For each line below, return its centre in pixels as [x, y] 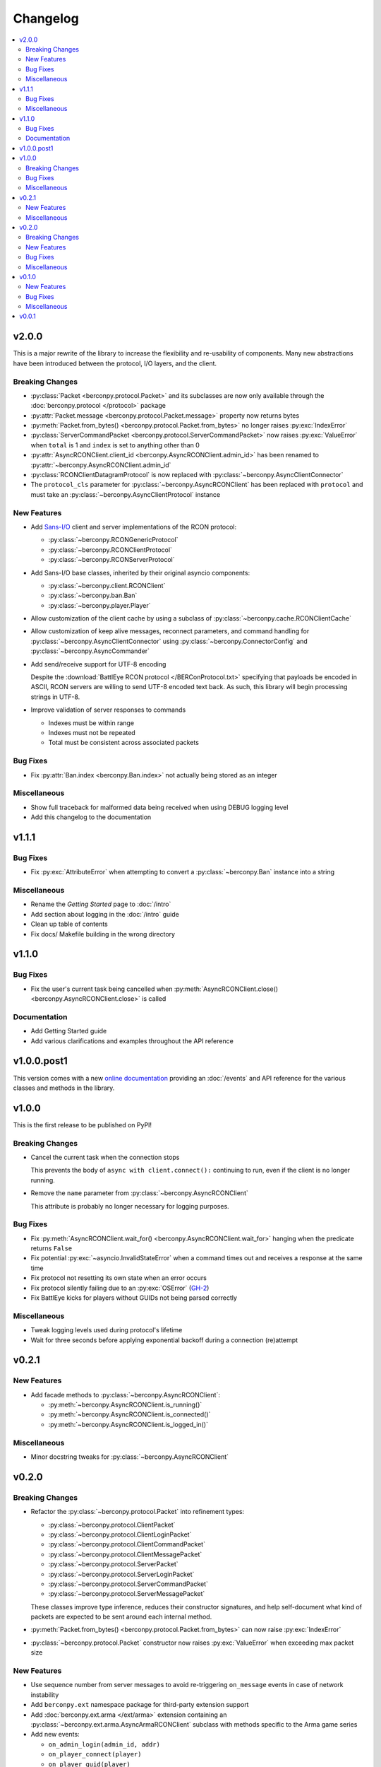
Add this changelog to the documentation [91, 817]
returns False [52, 1248]
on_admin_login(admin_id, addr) [104, 1744]
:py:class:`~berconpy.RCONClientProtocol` [110, 550]
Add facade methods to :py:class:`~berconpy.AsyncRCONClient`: [125, 1395]
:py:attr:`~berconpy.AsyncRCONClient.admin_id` [101, 465]
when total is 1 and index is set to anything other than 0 [115, 445]
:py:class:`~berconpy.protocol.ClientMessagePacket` [125, 1554]
